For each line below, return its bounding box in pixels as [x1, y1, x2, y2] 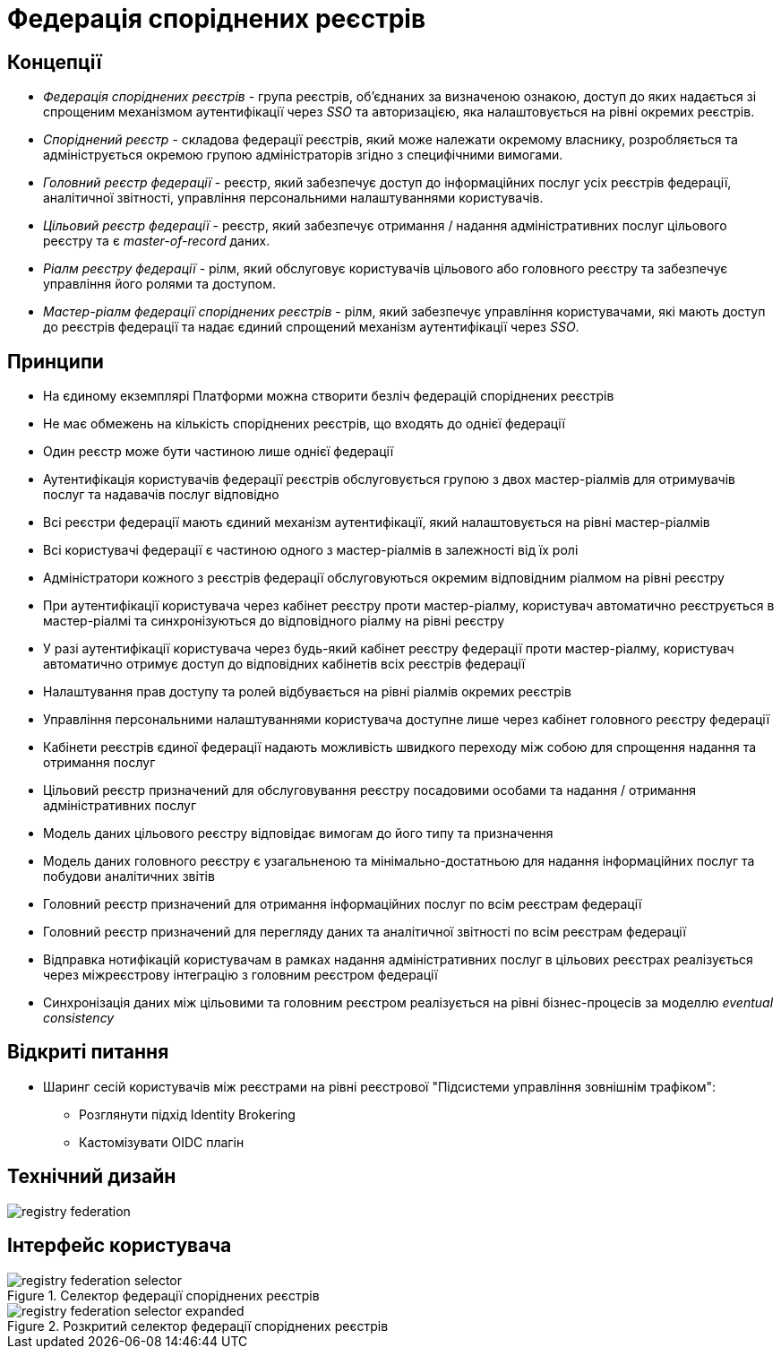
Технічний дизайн [7, 1165, 176, 1188]
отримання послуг [43, 755, 156, 771]
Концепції [7, 50, 102, 73]
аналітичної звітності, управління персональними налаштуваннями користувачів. [43, 190, 544, 206]
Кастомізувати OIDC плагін [79, 1134, 245, 1150]
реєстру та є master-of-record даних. [43, 233, 270, 249]
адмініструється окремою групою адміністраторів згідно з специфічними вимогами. [43, 147, 563, 163]
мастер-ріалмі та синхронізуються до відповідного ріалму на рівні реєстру [43, 613, 505, 629]
